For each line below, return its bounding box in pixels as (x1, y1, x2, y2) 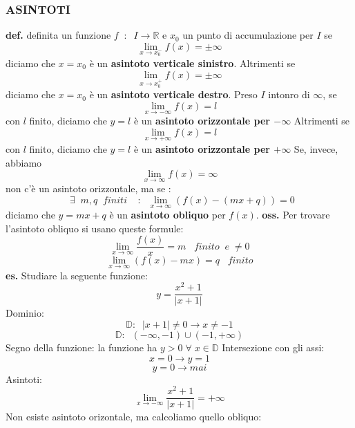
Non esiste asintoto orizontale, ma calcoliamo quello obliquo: (6, 409, 262, 424)
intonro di (268, 87, 310, 102)
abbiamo (6, 155, 42, 169)
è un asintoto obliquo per (109, 207, 226, 222)
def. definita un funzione (6, 28, 111, 42)
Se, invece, (294, 141, 338, 156)
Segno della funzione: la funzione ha (6, 340, 157, 354)
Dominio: (6, 306, 44, 320)
